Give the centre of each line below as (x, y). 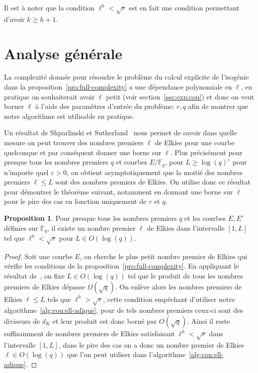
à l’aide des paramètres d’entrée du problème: (105, 106)
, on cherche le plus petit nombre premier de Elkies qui (164, 256)
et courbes (132, 162)
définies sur (21, 228)
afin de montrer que (218, 106)
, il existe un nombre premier (91, 228)
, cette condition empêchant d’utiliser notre (169, 299)
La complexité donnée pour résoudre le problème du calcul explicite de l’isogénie (127, 77)
